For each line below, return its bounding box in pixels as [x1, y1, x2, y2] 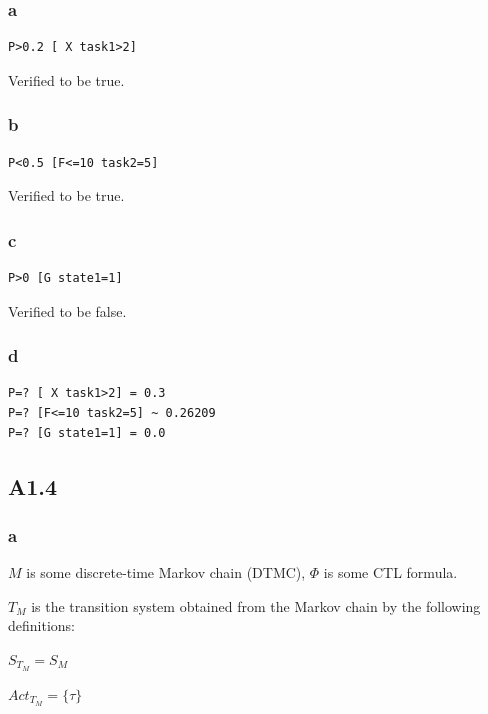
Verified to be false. [8, 300, 127, 321]
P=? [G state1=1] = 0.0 [8, 425, 166, 440]
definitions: [8, 615, 75, 636]
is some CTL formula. [323, 562, 458, 583]
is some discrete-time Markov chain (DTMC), [26, 562, 306, 583]
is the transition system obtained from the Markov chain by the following [31, 595, 481, 616]
